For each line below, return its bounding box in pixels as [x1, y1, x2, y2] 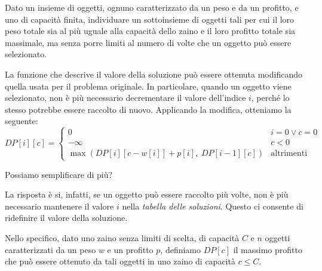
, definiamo [160, 243, 201, 255]
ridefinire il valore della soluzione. [5, 211, 128, 224]
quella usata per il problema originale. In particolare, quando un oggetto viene [5, 79, 292, 92]
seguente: [5, 115, 38, 127]
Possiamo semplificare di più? [5, 168, 113, 180]
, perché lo [251, 91, 290, 104]
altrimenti [271, 149, 308, 158]
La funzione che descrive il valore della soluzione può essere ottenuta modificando [5, 67, 302, 80]
